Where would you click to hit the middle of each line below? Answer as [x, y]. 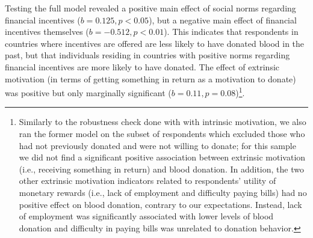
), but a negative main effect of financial [223, 20]
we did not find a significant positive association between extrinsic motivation [162, 157]
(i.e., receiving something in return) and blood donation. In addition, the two [161, 169]
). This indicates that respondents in [231, 32]
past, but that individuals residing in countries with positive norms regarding [147, 55]
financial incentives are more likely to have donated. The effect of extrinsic [142, 66]
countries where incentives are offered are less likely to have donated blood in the [155, 43]
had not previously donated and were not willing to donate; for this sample [157, 145]
